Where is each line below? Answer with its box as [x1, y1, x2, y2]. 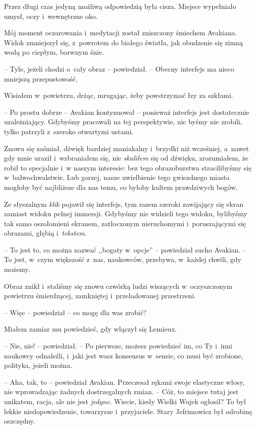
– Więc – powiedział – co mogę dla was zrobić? [4, 307, 147, 317]
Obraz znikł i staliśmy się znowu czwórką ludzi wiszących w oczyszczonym [4, 280, 233, 291]
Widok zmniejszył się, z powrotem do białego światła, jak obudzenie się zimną [4, 37, 243, 47]
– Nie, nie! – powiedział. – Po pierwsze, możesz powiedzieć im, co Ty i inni [4, 341, 233, 351]
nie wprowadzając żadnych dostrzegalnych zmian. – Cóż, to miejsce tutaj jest [4, 386, 239, 397]
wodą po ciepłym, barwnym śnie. [4, 47, 104, 57]
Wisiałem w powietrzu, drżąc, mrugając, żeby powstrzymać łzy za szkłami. [4, 90, 233, 100]
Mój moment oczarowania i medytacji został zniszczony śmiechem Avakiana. [4, 27, 237, 38]
